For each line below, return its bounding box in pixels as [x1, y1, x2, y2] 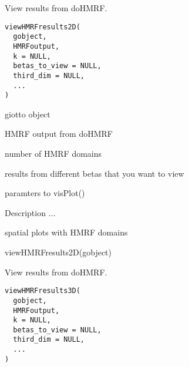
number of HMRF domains [5, 147, 102, 160]
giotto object [5, 107, 50, 120]
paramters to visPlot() [5, 187, 85, 199]
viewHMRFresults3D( [5, 287, 80, 295]
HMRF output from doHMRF [5, 127, 113, 140]
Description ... [5, 206, 56, 218]
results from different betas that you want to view [5, 167, 184, 179]
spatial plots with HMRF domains [5, 226, 128, 238]
